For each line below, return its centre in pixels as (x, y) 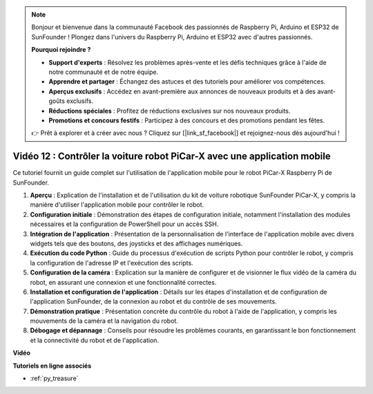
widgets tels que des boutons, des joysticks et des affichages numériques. (136, 243)
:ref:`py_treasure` (54, 378)
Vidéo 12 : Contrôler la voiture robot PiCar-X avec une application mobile (172, 157)
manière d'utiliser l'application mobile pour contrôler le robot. (117, 205)
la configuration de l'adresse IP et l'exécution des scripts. (112, 263)
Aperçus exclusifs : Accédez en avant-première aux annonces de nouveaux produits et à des (182, 91)
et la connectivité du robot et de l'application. (94, 340)
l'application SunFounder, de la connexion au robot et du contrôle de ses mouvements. (153, 301)
